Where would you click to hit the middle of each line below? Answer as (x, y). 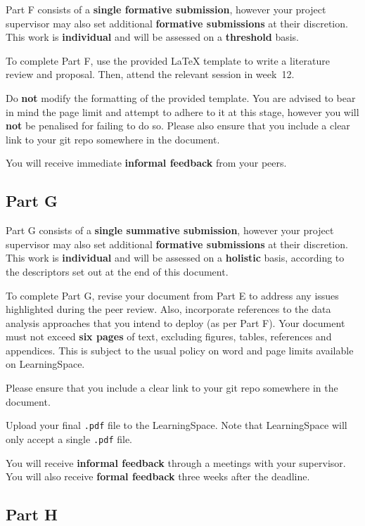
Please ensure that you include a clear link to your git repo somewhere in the (172, 388)
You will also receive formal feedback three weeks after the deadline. (158, 476)
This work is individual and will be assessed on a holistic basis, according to (175, 258)
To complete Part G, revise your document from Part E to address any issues (172, 295)
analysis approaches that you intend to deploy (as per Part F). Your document (175, 322)
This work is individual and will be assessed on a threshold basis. (152, 37)
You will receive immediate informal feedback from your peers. (146, 163)
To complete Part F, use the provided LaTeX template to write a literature (168, 60)
